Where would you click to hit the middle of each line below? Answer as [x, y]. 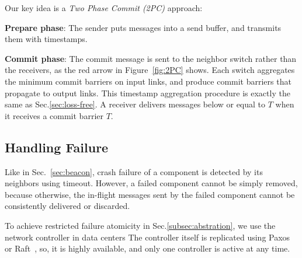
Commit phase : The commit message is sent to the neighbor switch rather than [151, 58]
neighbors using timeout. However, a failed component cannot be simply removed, [151, 183]
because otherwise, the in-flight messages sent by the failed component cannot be [150, 194]
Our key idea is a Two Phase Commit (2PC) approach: [104, 8]
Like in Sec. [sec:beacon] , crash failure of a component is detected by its [134, 171]
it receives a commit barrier [54, 115]
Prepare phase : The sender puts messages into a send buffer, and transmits [143, 27]
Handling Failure [57, 147]
